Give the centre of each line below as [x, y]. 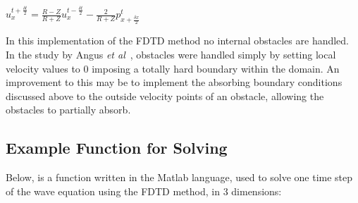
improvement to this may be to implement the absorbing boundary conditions [174, 82]
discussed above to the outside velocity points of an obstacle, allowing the [165, 96]
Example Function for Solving [117, 148]
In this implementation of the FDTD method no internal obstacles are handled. [178, 41]
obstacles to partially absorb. [68, 110]
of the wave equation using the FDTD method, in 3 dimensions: [144, 191]
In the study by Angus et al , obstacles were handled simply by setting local [171, 54]
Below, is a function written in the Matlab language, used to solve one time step [179, 177]
